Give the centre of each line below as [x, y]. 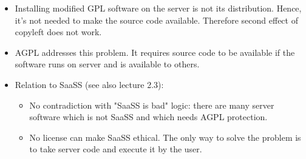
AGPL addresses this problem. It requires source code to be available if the [155, 52]
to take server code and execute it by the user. [116, 149]
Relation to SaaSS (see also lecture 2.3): [89, 84]
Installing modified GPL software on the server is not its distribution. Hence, [158, 8]
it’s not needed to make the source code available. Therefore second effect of [156, 20]
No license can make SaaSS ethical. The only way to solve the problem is [165, 137]
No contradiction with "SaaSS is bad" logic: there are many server [152, 105]
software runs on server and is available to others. [107, 64]
